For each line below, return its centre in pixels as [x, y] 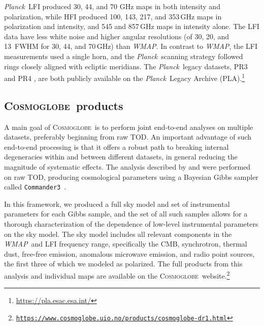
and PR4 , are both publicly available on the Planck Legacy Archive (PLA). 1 [125, 77]
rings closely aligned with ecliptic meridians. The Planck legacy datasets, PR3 [126, 66]
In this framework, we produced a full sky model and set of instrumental [117, 203]
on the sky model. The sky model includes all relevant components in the [118, 234]
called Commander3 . [35, 187]
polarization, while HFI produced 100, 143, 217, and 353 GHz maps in [113, 16]
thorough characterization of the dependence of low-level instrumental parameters [131, 224]
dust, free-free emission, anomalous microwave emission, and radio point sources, [129, 253]
